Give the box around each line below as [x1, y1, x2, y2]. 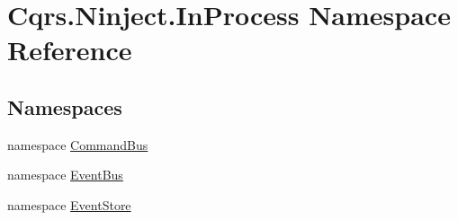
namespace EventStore [7, 195, 131, 214]
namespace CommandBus [7, 135, 148, 154]
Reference [7, 31, 132, 68]
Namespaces [7, 92, 122, 120]
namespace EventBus [7, 165, 123, 184]
